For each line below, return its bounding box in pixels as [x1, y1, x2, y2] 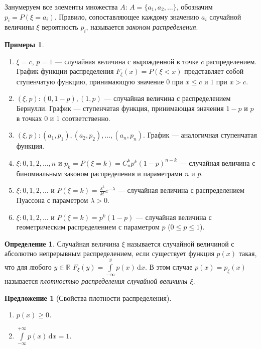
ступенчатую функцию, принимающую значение [16, 76, 164, 86]
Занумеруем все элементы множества [5, 2, 118, 12]
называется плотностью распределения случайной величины [5, 276, 188, 286]
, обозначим [176, 2, 213, 12]
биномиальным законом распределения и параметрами [16, 168, 183, 178]
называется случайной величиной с [127, 238, 234, 249]
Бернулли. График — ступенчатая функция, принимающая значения [16, 103, 224, 113]
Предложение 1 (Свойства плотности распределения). [5, 292, 172, 303]
